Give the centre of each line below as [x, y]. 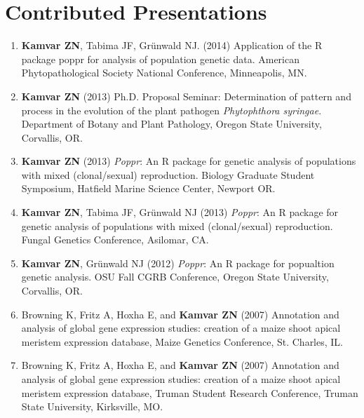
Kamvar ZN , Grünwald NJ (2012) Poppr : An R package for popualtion [178, 263]
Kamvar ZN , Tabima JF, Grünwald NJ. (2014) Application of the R [172, 45]
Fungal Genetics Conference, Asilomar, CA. [115, 240]
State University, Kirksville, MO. [92, 406]
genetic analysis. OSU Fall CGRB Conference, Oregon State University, [175, 277]
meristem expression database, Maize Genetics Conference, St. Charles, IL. [182, 341]
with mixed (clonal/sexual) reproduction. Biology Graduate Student [168, 174]
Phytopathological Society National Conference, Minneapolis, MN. [164, 73]
